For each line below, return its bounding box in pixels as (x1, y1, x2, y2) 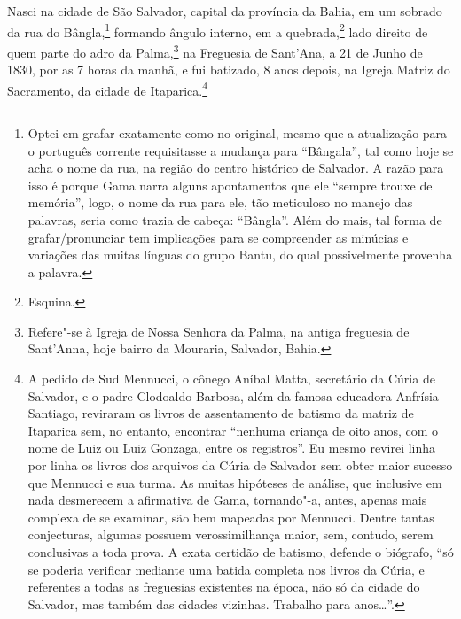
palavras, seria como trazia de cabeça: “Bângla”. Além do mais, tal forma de (27, 210, 442, 228)
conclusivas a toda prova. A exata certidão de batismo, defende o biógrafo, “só (27, 543, 454, 561)
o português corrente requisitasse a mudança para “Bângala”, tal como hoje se (27, 141, 454, 159)
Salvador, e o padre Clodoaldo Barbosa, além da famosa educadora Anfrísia (27, 386, 439, 405)
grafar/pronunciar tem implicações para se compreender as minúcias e (27, 228, 409, 246)
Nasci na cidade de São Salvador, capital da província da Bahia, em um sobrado (7, 2, 442, 19)
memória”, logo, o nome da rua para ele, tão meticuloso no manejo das (27, 193, 413, 212)
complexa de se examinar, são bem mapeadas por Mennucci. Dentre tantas (27, 507, 434, 526)
